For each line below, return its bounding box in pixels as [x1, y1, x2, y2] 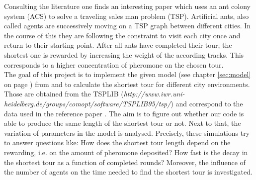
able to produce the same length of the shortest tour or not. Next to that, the [4, 118, 241, 128]
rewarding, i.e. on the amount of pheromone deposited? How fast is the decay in [4, 147, 248, 157]
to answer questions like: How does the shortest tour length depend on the [4, 137, 231, 148]
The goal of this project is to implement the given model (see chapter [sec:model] [4, 69, 251, 80]
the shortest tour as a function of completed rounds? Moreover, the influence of [4, 157, 246, 167]
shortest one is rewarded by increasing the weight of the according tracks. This [4, 49, 244, 60]
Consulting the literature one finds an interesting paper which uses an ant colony [4, 1, 251, 11]
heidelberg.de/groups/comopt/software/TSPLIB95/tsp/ [4, 98, 171, 108]
